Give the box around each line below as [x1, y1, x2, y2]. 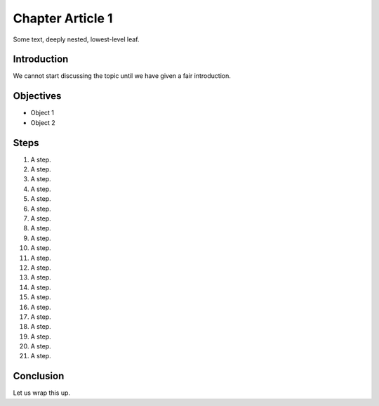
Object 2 [30, 118, 55, 126]
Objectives [13, 90, 62, 102]
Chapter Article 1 [13, 11, 113, 26]
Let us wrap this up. [13, 388, 70, 397]
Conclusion [13, 370, 65, 382]
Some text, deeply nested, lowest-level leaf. [13, 35, 140, 44]
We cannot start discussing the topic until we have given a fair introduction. [13, 72, 231, 80]
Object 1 [30, 109, 55, 117]
